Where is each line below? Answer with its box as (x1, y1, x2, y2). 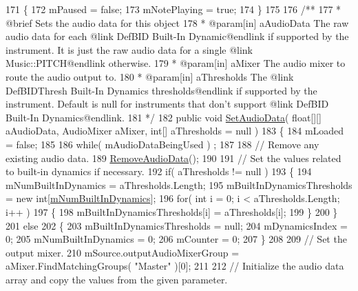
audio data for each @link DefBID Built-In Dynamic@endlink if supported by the (6, 29, 349, 43)
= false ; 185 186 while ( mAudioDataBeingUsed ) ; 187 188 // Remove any (6, 137, 319, 151)
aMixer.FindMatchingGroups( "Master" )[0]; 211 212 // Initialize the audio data (6, 259, 344, 273)
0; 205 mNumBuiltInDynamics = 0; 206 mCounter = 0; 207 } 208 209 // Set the (6, 232, 347, 246)
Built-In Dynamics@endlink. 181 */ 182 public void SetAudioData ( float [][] (6, 110, 322, 124)
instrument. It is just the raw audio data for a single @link (6, 42, 253, 57)
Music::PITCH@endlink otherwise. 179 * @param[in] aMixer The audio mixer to (6, 56, 346, 70)
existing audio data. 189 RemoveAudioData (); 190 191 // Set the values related (6, 150, 341, 165)
